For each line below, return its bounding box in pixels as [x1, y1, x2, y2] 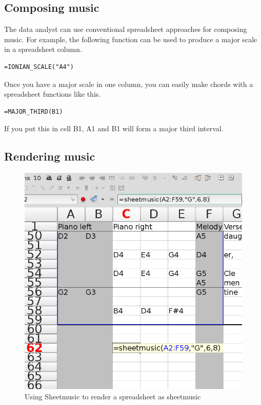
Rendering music [4, 148, 95, 164]
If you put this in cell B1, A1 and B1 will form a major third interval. [4, 123, 224, 134]
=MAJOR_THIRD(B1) [4, 108, 63, 115]
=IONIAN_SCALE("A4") [4, 63, 74, 71]
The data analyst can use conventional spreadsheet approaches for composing [4, 24, 247, 34]
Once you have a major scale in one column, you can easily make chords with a [4, 78, 253, 89]
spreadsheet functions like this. [4, 89, 101, 99]
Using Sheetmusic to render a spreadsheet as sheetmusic [25, 391, 201, 401]
